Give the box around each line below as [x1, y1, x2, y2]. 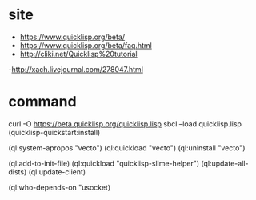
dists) [8, 166, 27, 177]
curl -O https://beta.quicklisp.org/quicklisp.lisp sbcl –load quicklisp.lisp [8, 118, 242, 129]
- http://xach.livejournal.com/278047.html [8, 64, 144, 74]
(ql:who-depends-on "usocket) [8, 182, 111, 192]
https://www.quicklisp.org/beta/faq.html [19, 40, 152, 50]
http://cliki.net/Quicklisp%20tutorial [19, 49, 138, 58]
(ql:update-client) [28, 166, 86, 177]
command [8, 93, 78, 111]
